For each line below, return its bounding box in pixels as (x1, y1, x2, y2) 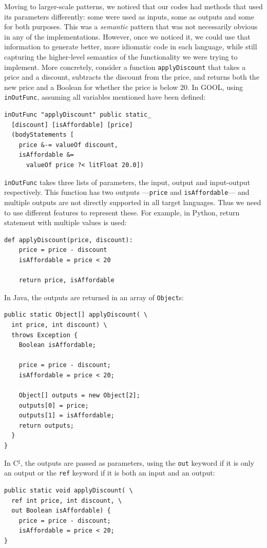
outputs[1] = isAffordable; (18, 412, 115, 419)
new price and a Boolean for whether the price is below (4, 81, 178, 92)
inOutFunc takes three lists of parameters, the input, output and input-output (4, 176, 251, 187)
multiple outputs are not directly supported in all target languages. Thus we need (4, 196, 261, 207)
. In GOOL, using (187, 81, 243, 92)
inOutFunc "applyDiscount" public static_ (4, 111, 151, 119)
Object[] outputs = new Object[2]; (18, 392, 140, 399)
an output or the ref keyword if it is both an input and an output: (4, 467, 215, 478)
